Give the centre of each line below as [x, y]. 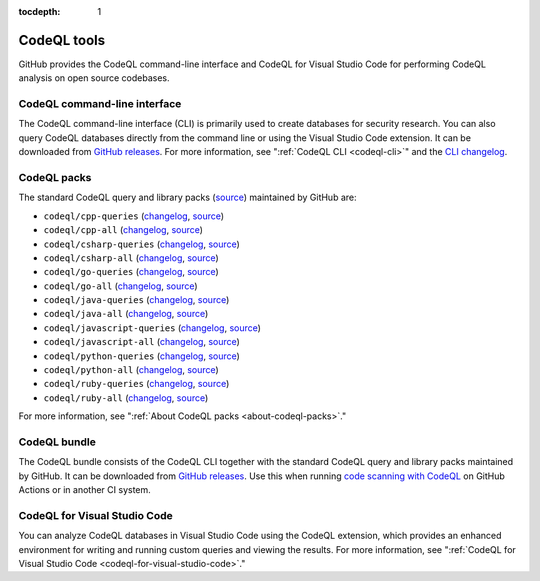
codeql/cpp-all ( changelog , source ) [123, 230]
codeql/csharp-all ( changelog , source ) [131, 257]
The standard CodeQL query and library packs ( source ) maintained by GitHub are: [187, 197]
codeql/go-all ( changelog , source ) [121, 286]
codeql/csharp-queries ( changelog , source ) [141, 244]
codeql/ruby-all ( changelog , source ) [126, 397]
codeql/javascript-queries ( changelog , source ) [152, 327]
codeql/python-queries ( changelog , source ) [141, 356]
